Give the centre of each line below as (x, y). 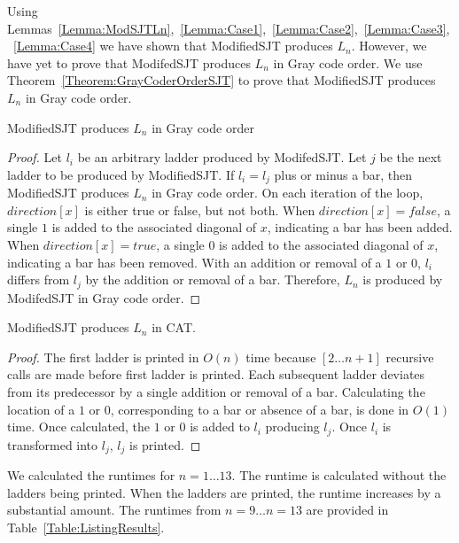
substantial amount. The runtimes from (114, 510)
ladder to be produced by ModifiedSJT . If (121, 174)
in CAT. (174, 327)
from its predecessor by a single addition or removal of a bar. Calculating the (216, 392)
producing (292, 427)
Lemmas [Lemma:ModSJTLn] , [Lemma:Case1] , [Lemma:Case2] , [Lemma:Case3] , (229, 28)
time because (281, 357)
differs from (39, 279)
